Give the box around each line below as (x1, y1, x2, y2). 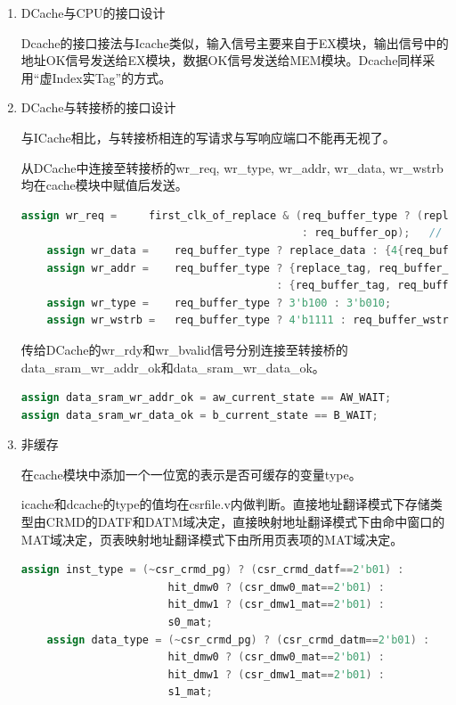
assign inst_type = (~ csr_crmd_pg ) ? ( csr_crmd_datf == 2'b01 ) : (20, 563, 404, 577)
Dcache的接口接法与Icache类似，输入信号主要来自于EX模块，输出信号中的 (20, 33, 449, 52)
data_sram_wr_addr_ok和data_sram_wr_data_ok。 (20, 357, 325, 376)
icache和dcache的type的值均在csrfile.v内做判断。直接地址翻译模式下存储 (20, 495, 430, 513)
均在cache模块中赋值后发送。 (20, 176, 188, 194)
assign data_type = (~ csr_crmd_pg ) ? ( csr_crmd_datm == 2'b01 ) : (46, 633, 430, 646)
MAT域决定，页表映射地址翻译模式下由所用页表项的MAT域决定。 (20, 529, 403, 548)
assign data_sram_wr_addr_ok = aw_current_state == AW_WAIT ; (20, 391, 392, 405)
